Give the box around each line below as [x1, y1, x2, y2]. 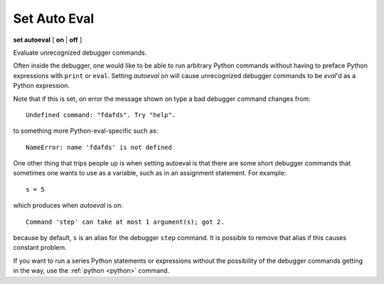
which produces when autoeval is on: [13, 201, 124, 209]
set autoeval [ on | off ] [13, 35, 82, 44]
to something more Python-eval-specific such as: [13, 126, 159, 135]
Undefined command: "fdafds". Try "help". [26, 111, 176, 119]
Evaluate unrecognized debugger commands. [13, 48, 147, 57]
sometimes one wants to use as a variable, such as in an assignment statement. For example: [13, 169, 287, 177]
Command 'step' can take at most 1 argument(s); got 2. [26, 217, 225, 226]
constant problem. [13, 244, 67, 252]
